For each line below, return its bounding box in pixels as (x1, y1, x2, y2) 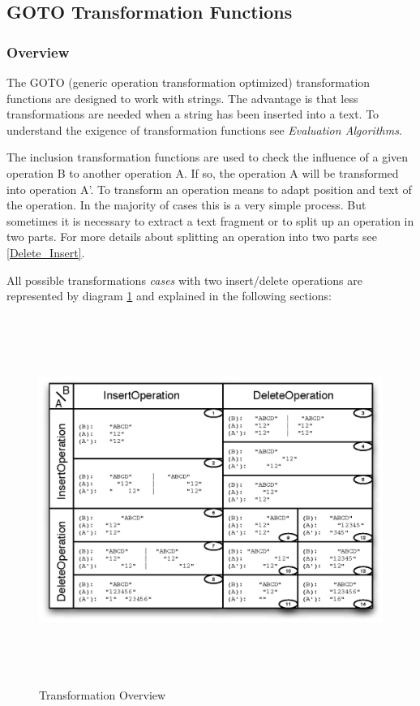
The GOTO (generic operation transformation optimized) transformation (6, 74, 371, 90)
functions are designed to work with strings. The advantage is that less (6, 89, 358, 106)
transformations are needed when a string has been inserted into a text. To (6, 105, 379, 123)
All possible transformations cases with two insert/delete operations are (6, 271, 363, 288)
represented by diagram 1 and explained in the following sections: (6, 287, 332, 304)
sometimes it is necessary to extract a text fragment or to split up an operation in (6, 212, 414, 229)
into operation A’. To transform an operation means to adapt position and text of (6, 180, 412, 197)
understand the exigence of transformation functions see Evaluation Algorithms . (6, 121, 402, 138)
